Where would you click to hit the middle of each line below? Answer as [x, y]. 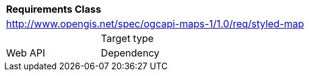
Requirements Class [54, 9]
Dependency [130, 53]
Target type [127, 38]
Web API [26, 53]
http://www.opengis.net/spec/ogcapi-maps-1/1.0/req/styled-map [155, 24]
